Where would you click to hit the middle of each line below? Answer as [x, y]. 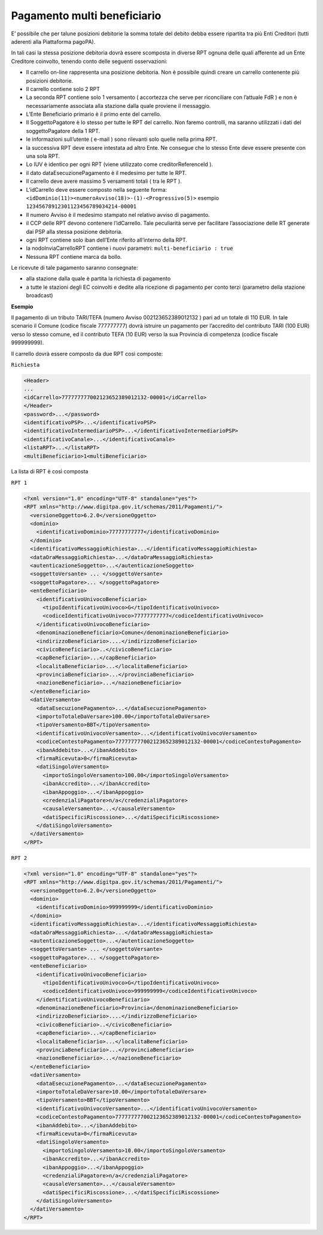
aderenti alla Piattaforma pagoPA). [53, 41]
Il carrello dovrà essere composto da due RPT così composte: [87, 354]
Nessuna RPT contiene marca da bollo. [74, 256]
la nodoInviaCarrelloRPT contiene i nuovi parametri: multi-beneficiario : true [129, 248]
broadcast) [39, 295]
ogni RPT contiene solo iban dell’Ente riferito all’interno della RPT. [107, 240]
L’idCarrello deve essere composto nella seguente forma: [97, 189]
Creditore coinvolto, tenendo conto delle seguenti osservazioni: [89, 61]
